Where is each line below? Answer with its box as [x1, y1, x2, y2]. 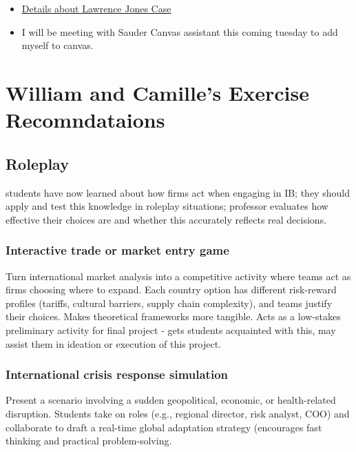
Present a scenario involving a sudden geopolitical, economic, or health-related [6, 393, 336, 407]
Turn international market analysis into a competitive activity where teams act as [6, 268, 351, 283]
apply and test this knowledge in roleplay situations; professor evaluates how [6, 199, 328, 213]
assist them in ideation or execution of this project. [6, 336, 222, 351]
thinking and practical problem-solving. [6, 433, 172, 448]
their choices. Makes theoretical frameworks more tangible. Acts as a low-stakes [6, 309, 341, 324]
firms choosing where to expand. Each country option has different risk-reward [6, 282, 337, 297]
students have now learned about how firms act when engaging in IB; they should [6, 185, 350, 199]
